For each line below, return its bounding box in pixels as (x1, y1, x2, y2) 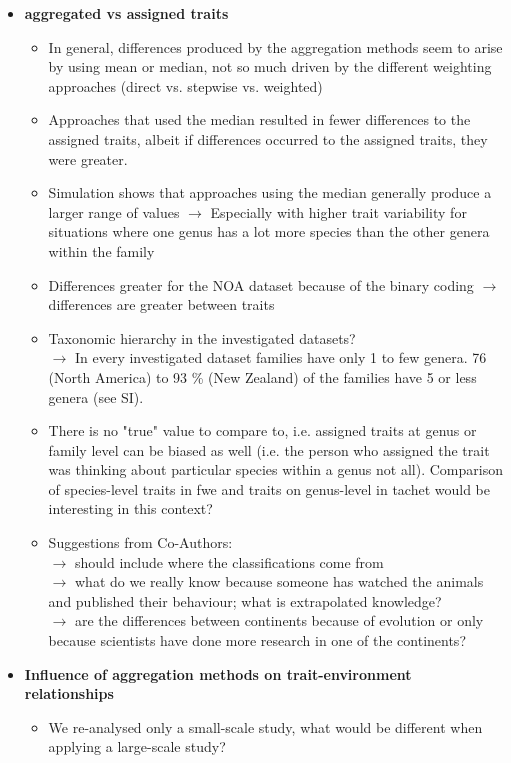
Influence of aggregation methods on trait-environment (24, 663, 412, 684)
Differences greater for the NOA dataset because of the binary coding (48, 274, 474, 295)
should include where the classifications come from (74, 551, 384, 572)
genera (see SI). (48, 386, 144, 407)
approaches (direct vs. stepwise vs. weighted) (48, 75, 323, 96)
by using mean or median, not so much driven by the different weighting (48, 56, 492, 77)
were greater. (48, 148, 128, 169)
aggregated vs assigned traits (24, 3, 229, 23)
